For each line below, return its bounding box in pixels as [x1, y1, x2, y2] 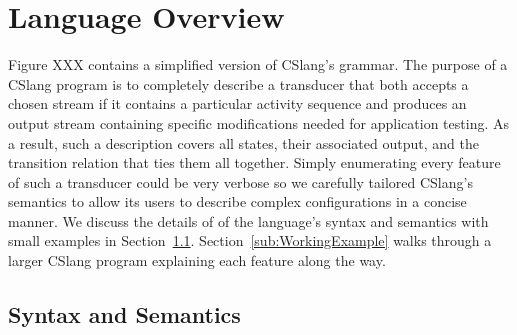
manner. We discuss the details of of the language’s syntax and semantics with [8, 210, 489, 231]
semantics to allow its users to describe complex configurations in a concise [8, 191, 467, 212]
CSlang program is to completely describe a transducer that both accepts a [8, 73, 469, 94]
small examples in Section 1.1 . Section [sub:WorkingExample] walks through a [8, 230, 492, 251]
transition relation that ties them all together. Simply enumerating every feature [8, 152, 501, 173]
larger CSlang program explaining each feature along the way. [8, 250, 386, 271]
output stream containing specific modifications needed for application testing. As [8, 112, 509, 133]
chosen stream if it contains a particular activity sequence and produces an [8, 93, 467, 114]
